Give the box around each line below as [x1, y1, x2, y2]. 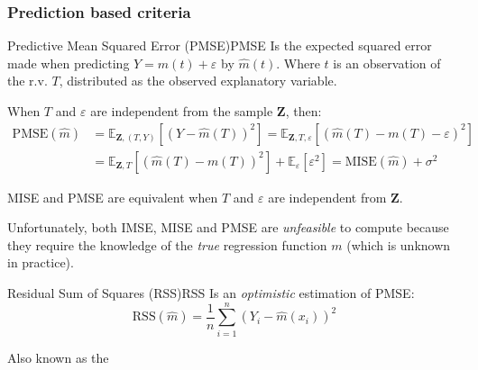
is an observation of [333, 53, 441, 72]
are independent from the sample [90, 102, 273, 120]
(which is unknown [346, 235, 451, 254]
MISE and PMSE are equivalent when [7, 187, 218, 206]
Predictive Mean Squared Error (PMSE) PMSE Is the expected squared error [7, 36, 432, 55]
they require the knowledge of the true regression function [7, 235, 327, 254]
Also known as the [7, 347, 109, 366]
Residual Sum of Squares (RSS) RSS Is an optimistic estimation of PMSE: [7, 284, 415, 302]
